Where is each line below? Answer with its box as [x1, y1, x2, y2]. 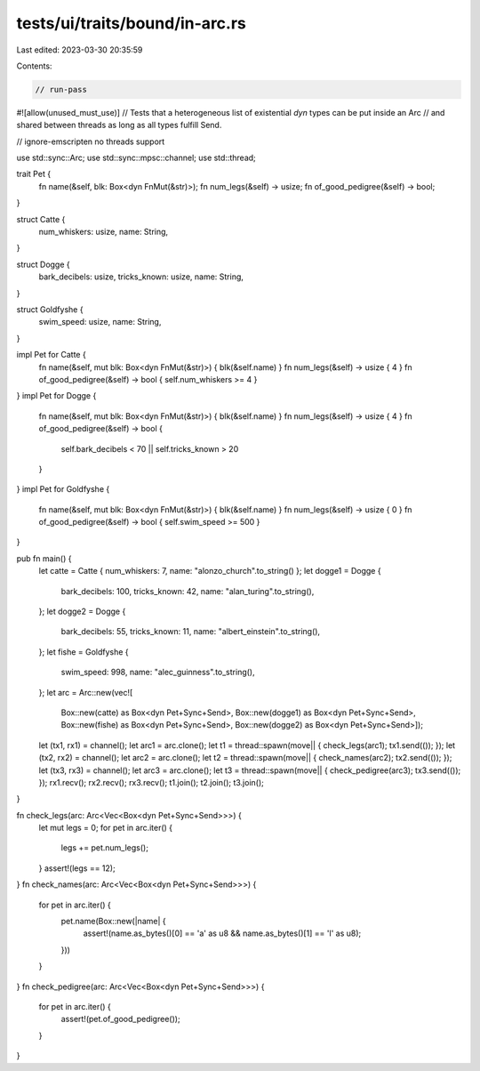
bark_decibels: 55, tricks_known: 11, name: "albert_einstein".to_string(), [60, 626, 320, 637]
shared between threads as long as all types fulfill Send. [16, 120, 222, 131]
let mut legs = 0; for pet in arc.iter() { [38, 823, 173, 833]
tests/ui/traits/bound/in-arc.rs [16, 13, 246, 33]
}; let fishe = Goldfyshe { [38, 646, 129, 657]
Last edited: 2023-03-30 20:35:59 [16, 44, 143, 55]
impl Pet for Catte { [16, 350, 86, 360]
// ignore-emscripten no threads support [16, 136, 165, 147]
